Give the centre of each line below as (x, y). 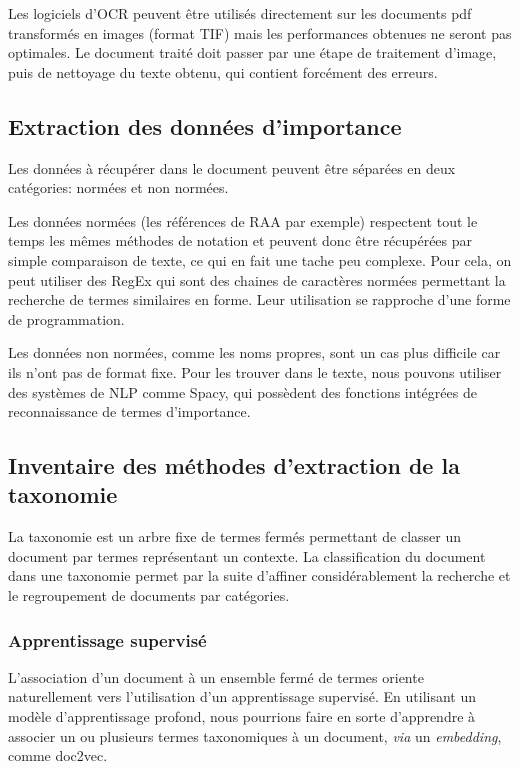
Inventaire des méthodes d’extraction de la (234, 465)
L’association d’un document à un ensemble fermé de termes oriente (216, 676)
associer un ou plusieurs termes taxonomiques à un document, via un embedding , (255, 735)
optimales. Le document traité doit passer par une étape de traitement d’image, (252, 52)
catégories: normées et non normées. (118, 187)
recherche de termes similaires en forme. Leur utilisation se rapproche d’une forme (259, 299)
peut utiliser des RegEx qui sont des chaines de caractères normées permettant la (257, 279)
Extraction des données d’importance (205, 125)
